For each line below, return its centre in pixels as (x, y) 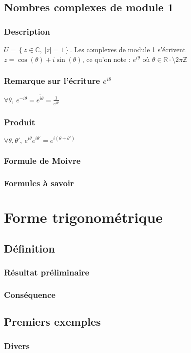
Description (27, 31)
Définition (29, 248)
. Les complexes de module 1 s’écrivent (128, 49)
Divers (17, 345)
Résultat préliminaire (47, 272)
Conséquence (30, 295)
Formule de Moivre (42, 161)
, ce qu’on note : (106, 59)
